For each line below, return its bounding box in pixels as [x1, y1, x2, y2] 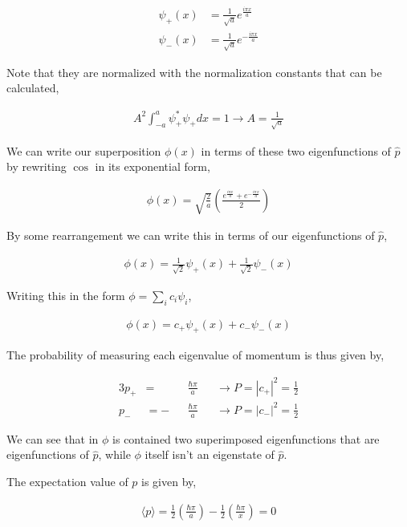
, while [98, 446, 131, 463]
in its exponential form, [95, 158, 210, 175]
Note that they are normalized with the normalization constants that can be [6, 63, 382, 80]
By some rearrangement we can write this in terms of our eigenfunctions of [6, 226, 375, 243]
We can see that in [6, 430, 99, 447]
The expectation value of [6, 472, 128, 489]
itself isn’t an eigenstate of [144, 446, 275, 463]
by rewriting [6, 158, 67, 175]
